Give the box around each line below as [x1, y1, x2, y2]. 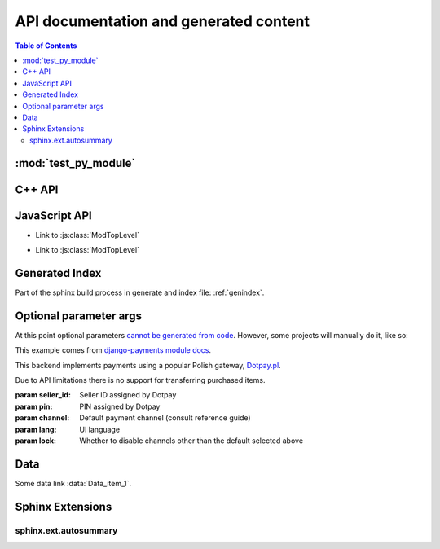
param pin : [15, 402, 53, 411]
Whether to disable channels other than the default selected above [79, 436, 304, 446]
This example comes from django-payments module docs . [15, 345, 212, 355]
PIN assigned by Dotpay [79, 402, 161, 411]
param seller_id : [15, 390, 71, 400]
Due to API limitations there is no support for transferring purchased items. [15, 375, 266, 384]
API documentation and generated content [15, 12, 310, 30]
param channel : [15, 413, 70, 423]
